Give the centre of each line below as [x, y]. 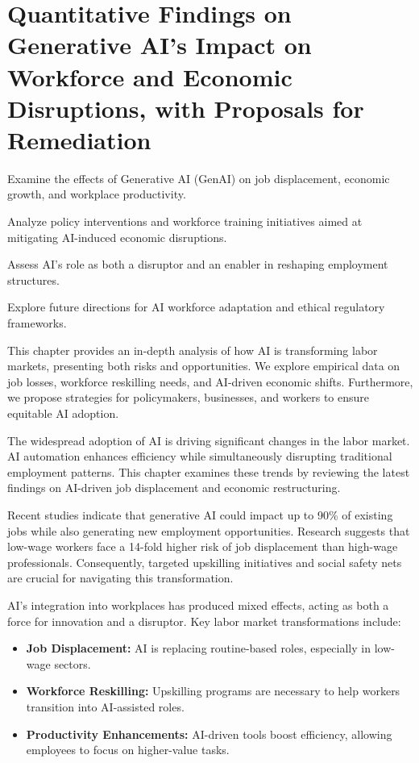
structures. [33, 279]
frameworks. [37, 323]
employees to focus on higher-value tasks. [128, 750]
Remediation [79, 139]
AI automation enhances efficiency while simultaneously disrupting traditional [200, 456]
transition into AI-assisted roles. [105, 706]
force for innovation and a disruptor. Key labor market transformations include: [204, 621]
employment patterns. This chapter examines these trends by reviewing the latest [209, 471]
